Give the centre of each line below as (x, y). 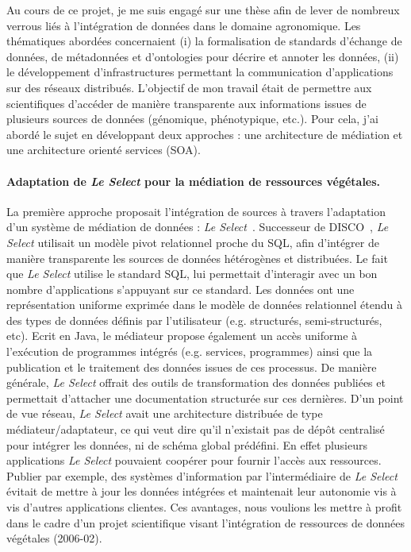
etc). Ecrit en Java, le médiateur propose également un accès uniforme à (182, 336)
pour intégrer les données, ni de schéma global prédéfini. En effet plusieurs (187, 444)
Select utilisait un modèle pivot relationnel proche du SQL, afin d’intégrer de (193, 242)
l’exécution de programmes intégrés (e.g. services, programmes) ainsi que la (190, 351)
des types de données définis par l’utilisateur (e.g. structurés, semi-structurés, (194, 320)
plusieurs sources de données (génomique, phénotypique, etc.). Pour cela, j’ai (192, 119)
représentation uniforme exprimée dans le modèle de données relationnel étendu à (204, 305)
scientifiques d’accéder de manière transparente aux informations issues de (186, 103)
